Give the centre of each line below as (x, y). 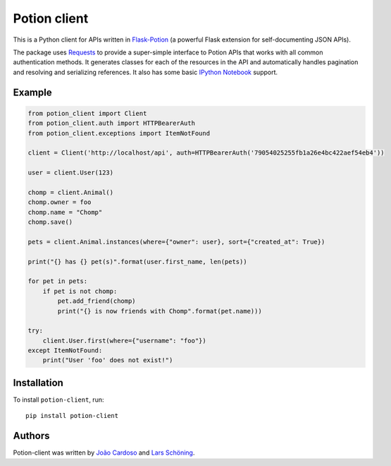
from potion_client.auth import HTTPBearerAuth (111, 123)
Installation (38, 382)
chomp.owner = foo (60, 202)
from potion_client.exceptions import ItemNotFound (119, 133)
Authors (31, 436)
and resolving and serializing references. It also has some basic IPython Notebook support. (145, 72)
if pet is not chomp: (80, 291)
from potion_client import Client (87, 113)
